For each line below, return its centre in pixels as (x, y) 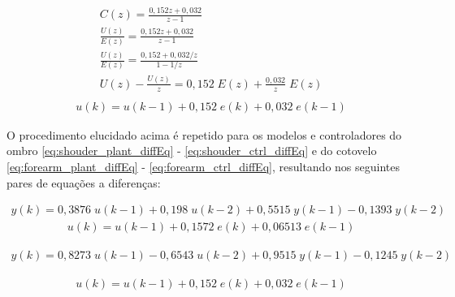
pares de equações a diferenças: (84, 182)
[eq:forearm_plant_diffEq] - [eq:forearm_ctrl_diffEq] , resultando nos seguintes (204, 166)
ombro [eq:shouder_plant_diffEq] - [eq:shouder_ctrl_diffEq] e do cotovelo (192, 151)
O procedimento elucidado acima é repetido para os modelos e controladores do (204, 134)
